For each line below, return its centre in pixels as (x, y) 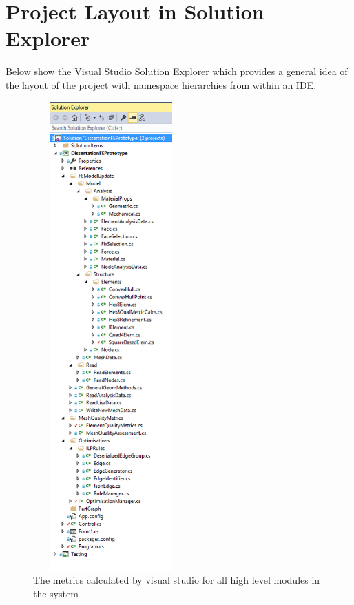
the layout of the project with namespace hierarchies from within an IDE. (161, 84)
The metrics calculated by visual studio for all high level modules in (177, 580)
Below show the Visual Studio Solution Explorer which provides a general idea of (177, 71)
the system (56, 593)
